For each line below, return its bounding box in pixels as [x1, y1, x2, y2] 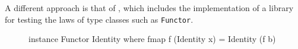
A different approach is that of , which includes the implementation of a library [5, 2, 294, 13]
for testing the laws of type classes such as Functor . [5, 13, 194, 25]
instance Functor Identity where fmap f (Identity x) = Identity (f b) [28, 33, 276, 45]
